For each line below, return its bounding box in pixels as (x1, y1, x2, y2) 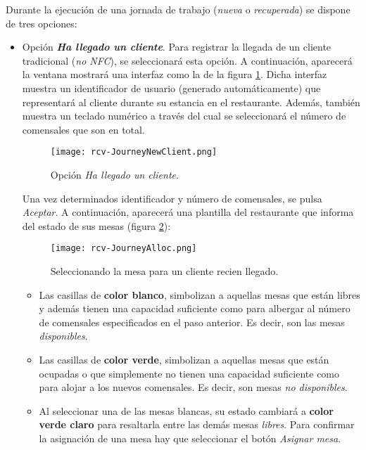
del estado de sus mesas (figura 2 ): (22, 218, 171, 233)
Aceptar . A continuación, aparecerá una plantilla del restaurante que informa (22, 205, 354, 219)
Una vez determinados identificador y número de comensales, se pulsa (22, 191, 322, 205)
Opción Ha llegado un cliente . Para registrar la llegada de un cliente (22, 39, 332, 54)
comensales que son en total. (22, 122, 145, 136)
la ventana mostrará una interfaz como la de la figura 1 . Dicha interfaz (22, 67, 327, 82)
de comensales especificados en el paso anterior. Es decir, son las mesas (39, 314, 345, 329)
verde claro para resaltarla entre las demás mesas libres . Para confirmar (39, 417, 355, 432)
